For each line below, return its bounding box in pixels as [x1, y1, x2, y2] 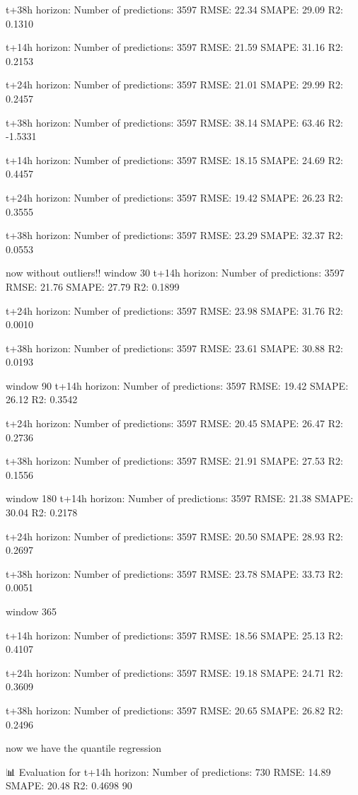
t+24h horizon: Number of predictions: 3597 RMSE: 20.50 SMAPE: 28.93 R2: [6, 528, 343, 543]
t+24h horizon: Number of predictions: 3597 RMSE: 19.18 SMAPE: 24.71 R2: [6, 665, 343, 680]
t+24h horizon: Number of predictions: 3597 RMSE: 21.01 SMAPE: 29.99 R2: [6, 77, 343, 92]
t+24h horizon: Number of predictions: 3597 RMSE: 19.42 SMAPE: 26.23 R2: [6, 190, 343, 204]
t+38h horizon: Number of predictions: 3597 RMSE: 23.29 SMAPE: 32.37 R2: [6, 228, 343, 243]
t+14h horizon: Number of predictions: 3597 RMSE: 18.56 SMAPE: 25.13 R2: [6, 627, 343, 642]
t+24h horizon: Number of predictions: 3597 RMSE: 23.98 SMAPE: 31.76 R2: [6, 303, 343, 318]
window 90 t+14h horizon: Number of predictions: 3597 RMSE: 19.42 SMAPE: [6, 378, 349, 393]
